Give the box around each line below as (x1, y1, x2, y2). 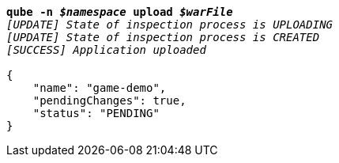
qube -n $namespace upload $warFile (6, 6, 233, 18)
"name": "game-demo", (32, 81, 167, 94)
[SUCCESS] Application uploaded (6, 44, 206, 56)
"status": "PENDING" (32, 107, 160, 119)
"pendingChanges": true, (32, 94, 186, 107)
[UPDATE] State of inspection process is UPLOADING (6, 18, 333, 31)
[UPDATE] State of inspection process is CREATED (6, 31, 320, 44)
